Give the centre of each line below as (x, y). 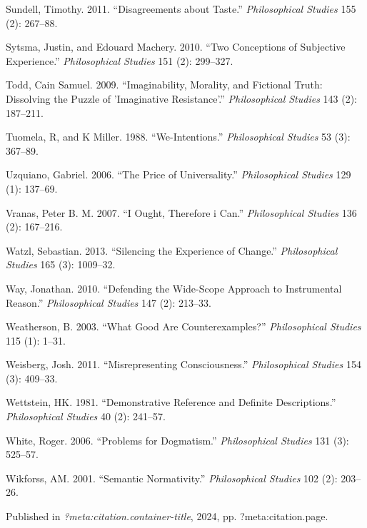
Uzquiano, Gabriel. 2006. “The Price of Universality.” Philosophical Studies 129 (179, 174)
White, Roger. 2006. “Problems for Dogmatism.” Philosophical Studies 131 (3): (177, 440)
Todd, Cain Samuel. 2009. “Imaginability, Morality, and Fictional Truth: (164, 85)
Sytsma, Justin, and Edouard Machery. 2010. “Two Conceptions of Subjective (176, 47)
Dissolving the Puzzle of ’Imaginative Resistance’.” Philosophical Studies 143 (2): (181, 98)
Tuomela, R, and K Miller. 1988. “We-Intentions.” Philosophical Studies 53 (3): (178, 137)
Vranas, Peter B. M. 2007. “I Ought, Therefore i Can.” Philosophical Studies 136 (181, 212)
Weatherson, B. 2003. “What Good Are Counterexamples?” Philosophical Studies (183, 326)
